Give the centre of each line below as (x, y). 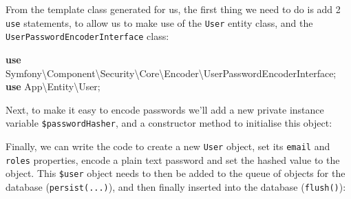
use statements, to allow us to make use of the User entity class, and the (159, 22)
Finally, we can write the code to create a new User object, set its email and (168, 146)
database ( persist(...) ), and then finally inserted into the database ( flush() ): (176, 186)
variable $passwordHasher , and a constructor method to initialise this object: (169, 123)
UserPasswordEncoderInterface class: (87, 36)
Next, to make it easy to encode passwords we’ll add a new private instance (165, 109)
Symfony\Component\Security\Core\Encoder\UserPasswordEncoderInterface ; (171, 73)
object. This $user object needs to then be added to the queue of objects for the (175, 173)
